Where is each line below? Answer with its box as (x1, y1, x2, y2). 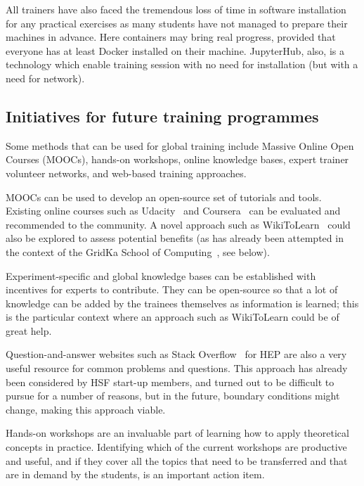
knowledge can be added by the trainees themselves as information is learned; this (6, 295, 359, 310)
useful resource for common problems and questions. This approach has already (6, 361, 348, 376)
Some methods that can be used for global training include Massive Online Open (6, 138, 354, 153)
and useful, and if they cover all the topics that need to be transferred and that (6, 453, 348, 468)
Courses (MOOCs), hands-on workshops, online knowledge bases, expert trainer (6, 152, 349, 167)
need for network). (6, 70, 85, 85)
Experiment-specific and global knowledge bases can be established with (6, 268, 316, 283)
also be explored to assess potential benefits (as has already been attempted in (6, 231, 344, 245)
